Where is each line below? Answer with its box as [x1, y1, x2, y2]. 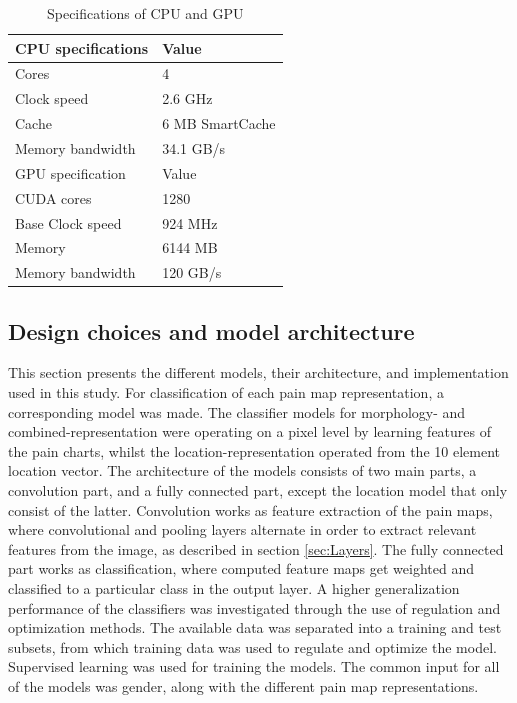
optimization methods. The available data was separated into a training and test [8, 617, 502, 638]
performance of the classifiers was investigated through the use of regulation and [8, 597, 501, 618]
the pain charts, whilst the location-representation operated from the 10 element [8, 440, 500, 461]
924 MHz [162, 212, 218, 233]
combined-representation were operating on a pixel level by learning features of [8, 421, 491, 442]
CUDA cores [15, 187, 92, 208]
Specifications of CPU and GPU [46, 3, 244, 23]
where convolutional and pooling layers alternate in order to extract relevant [8, 519, 477, 540]
